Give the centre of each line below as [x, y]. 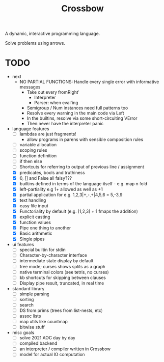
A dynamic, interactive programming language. [53, 34]
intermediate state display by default [56, 261]
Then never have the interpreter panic [65, 124]
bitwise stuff [32, 327]
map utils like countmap [43, 322]
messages [30, 87]
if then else [31, 161]
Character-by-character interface [53, 255]
